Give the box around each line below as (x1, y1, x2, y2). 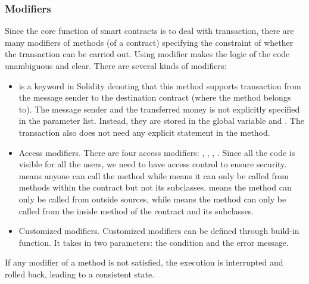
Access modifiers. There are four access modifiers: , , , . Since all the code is (18, 146, 295, 158)
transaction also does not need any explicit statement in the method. (18, 126, 270, 138)
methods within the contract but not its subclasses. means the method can (18, 181, 292, 194)
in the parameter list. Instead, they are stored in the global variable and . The (18, 114, 304, 127)
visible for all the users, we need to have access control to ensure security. (18, 158, 287, 170)
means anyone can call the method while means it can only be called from (18, 169, 289, 182)
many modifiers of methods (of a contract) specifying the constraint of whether (5, 36, 294, 48)
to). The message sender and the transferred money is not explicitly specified (18, 102, 300, 115)
